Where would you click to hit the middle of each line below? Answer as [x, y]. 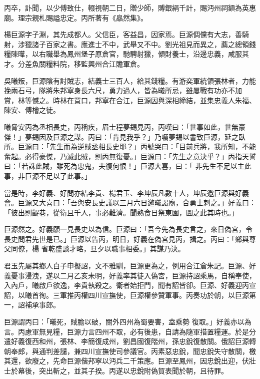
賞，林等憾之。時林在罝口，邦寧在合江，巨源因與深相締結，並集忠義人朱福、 [130, 100]
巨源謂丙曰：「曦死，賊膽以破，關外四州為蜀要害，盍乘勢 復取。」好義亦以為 [128, 322]
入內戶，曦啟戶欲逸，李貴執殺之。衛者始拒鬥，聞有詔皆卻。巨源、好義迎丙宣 [130, 285]
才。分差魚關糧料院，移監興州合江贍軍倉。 [74, 63]
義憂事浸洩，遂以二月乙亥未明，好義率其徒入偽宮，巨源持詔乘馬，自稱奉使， [130, 275]
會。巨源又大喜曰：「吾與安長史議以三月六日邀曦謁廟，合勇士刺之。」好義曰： [130, 203]
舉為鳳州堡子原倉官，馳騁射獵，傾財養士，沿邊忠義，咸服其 [151, 54]
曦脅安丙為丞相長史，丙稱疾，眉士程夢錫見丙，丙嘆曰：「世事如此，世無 [121, 126]
